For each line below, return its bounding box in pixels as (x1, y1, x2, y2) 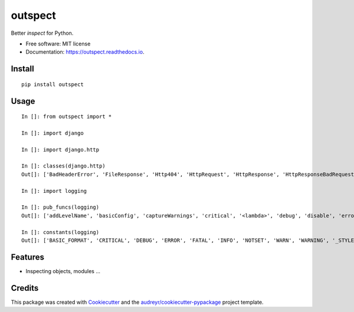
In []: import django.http (21, 146, 100, 153)
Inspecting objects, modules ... (25, 267, 100, 274)
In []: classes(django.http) (21, 163, 106, 169)
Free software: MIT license (25, 40, 91, 47)
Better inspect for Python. (11, 29, 74, 37)
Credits (11, 283, 39, 293)
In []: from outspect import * (21, 113, 112, 120)
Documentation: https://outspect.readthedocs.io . (25, 48, 145, 55)
